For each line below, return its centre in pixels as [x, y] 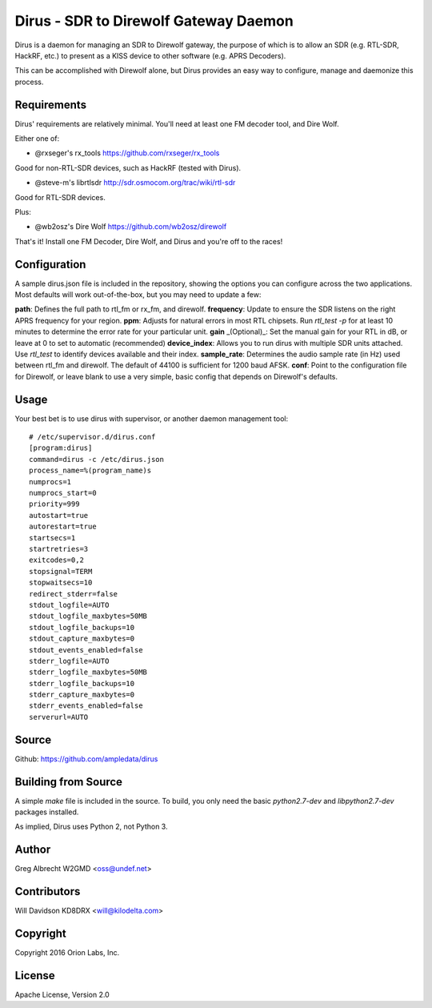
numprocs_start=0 [63, 493]
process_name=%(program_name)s [90, 471]
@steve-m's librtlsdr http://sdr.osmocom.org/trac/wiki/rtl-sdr [135, 183]
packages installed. [47, 812]
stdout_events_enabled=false [86, 650]
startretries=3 [59, 549]
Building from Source [69, 782]
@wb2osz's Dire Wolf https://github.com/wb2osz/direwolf [131, 227]
